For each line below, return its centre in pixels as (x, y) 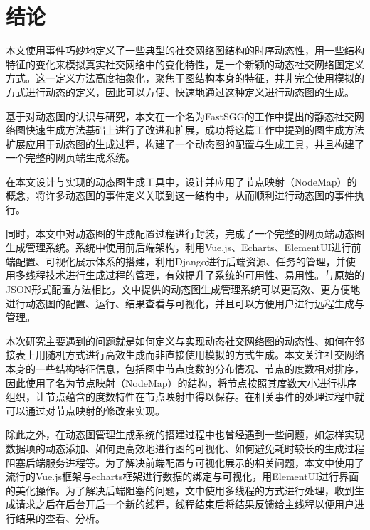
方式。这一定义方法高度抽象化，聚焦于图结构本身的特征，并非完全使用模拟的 (185, 78)
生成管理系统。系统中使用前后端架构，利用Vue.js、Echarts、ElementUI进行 (179, 247)
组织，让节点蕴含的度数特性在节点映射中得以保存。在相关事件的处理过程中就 (185, 397)
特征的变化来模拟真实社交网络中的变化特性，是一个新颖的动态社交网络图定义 (185, 64)
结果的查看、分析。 (60, 518)
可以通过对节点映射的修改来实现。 (85, 410)
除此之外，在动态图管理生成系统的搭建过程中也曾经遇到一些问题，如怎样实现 (185, 434)
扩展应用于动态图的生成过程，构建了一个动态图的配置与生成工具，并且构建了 (185, 143)
